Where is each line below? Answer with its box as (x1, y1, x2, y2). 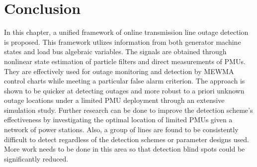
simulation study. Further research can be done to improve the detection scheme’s (4, 104, 253, 115)
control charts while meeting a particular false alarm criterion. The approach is (4, 76, 245, 86)
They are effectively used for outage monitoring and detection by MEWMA (4, 66, 234, 76)
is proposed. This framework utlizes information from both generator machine (4, 36, 241, 47)
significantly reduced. (4, 153, 69, 164)
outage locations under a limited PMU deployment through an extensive (4, 95, 225, 105)
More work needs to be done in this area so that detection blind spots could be (4, 144, 245, 154)
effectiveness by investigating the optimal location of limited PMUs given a (4, 114, 233, 125)
